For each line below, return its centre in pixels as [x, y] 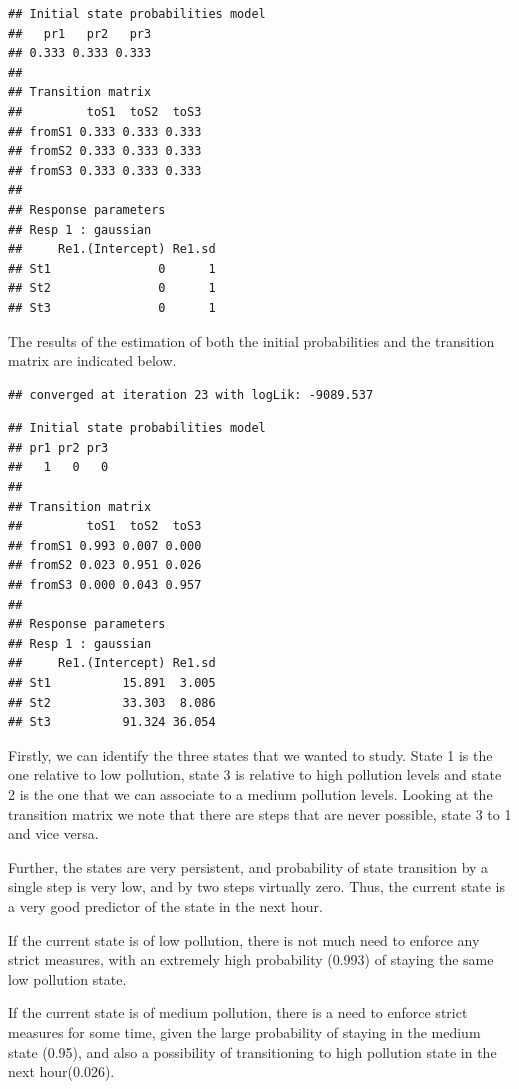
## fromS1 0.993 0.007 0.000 [105, 545]
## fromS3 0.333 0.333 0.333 [105, 170]
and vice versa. [53, 833]
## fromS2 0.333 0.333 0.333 [105, 151]
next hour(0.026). [61, 1071]
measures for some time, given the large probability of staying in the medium [244, 1031]
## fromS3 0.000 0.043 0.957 [105, 585]
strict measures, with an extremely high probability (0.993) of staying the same [251, 959]
